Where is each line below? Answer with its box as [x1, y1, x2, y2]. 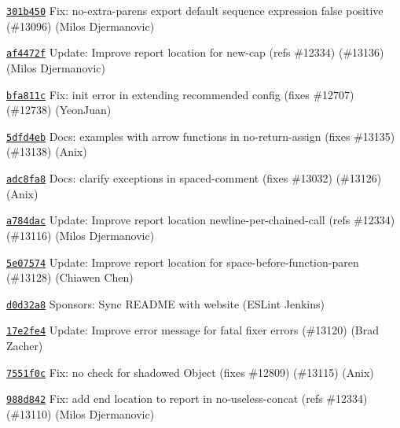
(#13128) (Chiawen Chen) [6, 269, 134, 286]
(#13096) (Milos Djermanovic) [6, 17, 155, 34]
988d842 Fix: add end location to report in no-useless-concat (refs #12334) [6, 390, 368, 407]
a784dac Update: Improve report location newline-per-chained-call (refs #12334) [6, 212, 395, 228]
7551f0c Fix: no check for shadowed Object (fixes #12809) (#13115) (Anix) [6, 363, 374, 380]
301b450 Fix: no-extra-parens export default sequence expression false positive [6, 2, 383, 18]
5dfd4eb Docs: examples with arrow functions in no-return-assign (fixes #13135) [6, 127, 395, 144]
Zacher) [6, 338, 43, 354]
